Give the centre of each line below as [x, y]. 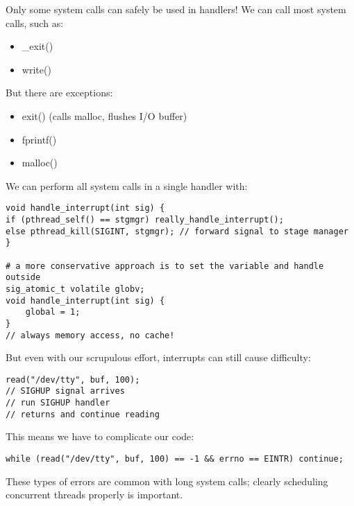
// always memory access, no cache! [90, 335]
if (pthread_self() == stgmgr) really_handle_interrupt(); [145, 220]
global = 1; [53, 312]
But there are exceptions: [59, 93]
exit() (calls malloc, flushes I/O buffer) [104, 115]
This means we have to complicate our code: [100, 436]
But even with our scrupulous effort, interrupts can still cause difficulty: [158, 357]
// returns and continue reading [83, 414]
